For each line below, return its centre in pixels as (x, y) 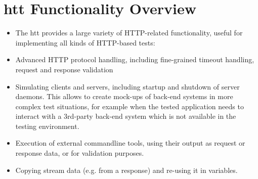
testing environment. (47, 126)
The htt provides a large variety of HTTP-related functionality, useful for (129, 33)
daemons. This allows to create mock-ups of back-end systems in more (124, 96)
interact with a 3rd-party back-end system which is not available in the (126, 116)
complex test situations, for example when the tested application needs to (130, 106)
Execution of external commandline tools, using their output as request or (130, 143)
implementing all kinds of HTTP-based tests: (85, 42)
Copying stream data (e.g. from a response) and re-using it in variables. (126, 170)
